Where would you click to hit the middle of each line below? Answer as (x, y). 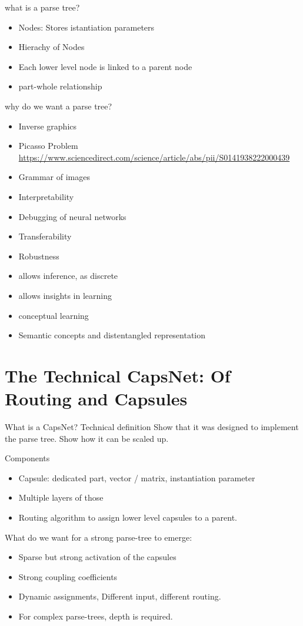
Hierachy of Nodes (51, 47)
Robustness (39, 256)
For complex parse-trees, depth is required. (96, 616)
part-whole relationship (60, 86)
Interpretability (46, 196)
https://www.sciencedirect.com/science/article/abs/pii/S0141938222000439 (154, 157)
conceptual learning (54, 315)
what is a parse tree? (42, 7)
